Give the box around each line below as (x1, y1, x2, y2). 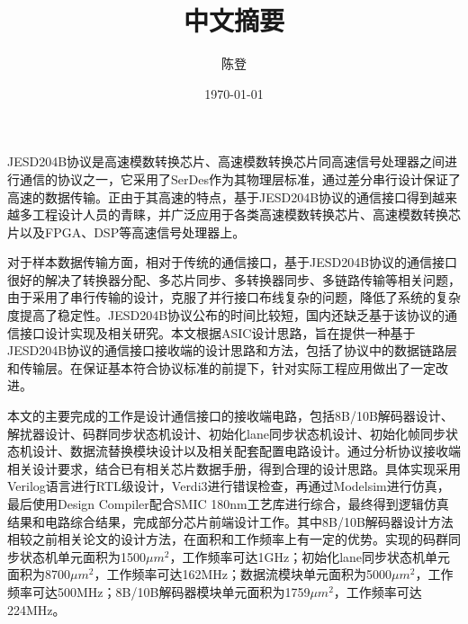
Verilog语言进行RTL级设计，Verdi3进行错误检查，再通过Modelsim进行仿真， (7, 477, 450, 495)
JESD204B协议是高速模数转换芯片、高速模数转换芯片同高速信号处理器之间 (7, 152, 445, 171)
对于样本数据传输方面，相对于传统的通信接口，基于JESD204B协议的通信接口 (7, 253, 458, 272)
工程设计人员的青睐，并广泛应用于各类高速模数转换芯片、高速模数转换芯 (31, 205, 461, 224)
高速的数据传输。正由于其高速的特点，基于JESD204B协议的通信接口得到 (7, 187, 433, 206)
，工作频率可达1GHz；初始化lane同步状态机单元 (169, 547, 451, 566)
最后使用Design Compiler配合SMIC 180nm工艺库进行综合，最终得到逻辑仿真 (7, 495, 449, 513)
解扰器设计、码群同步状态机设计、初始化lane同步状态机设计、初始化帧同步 (7, 423, 445, 442)
